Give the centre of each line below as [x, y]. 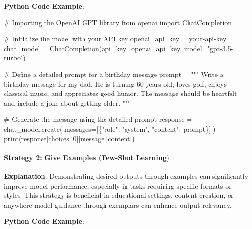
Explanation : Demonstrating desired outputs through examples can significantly [126, 176]
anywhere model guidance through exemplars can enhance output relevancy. [118, 204]
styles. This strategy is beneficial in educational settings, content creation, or [119, 195]
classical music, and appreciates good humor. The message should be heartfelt [121, 93]
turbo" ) [15, 58]
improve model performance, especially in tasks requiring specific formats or [118, 185]
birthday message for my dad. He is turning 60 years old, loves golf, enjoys [115, 84]
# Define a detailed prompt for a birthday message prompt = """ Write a [114, 74]
